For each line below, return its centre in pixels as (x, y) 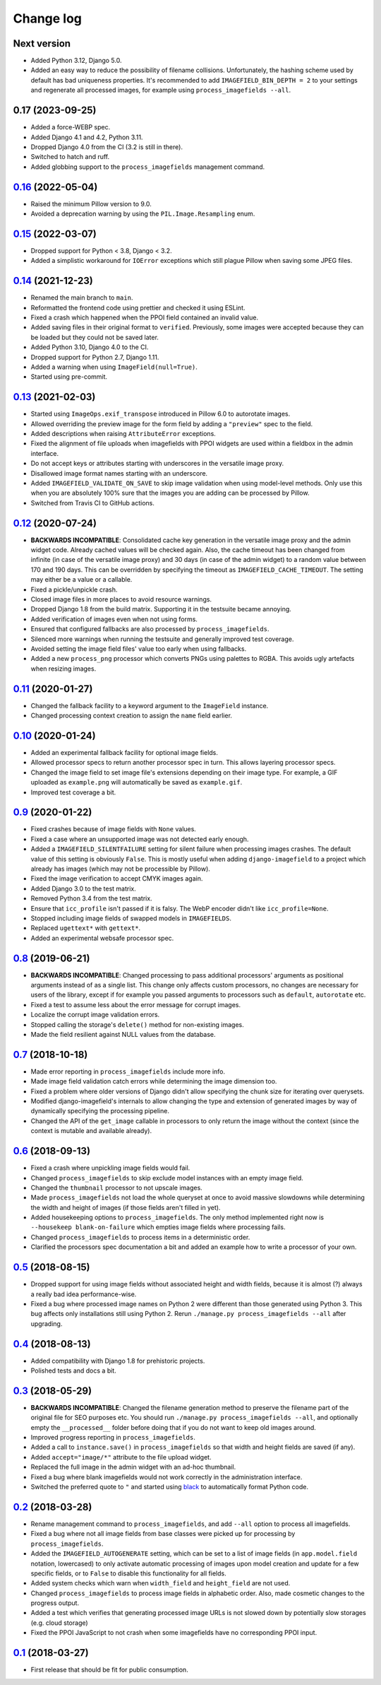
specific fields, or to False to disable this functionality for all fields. (128, 1573)
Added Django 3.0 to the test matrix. (84, 888)
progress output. (55, 1603)
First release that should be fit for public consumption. (109, 1670)
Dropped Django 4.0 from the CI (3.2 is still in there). (107, 147)
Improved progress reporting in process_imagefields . (113, 1438)
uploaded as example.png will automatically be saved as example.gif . (137, 782)
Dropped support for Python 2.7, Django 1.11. (95, 357)
